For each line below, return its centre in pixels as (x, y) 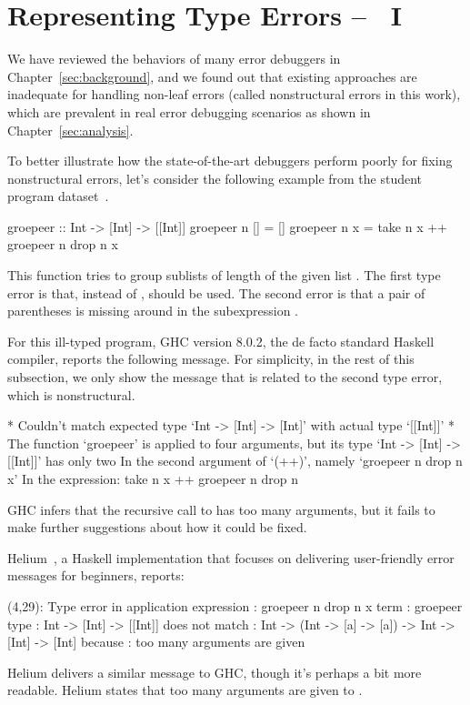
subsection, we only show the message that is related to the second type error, (225, 377)
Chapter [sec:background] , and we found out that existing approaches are (212, 76)
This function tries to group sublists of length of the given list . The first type (224, 275)
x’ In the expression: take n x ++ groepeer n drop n (153, 478)
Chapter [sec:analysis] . (70, 130)
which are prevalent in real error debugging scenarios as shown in (189, 111)
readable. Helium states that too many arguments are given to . (185, 690)
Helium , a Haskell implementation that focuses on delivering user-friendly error (231, 557)
